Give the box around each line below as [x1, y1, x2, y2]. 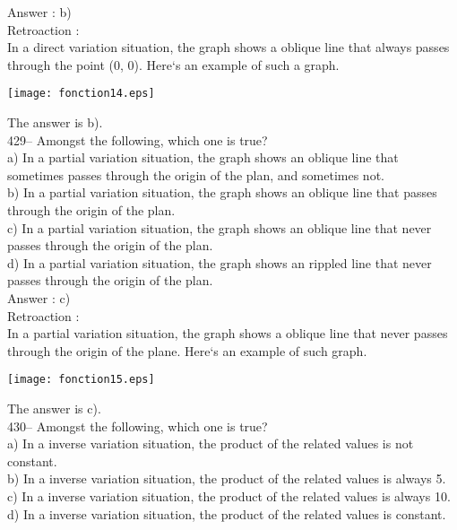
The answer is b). [7, 113, 103, 132]
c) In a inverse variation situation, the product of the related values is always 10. [7, 486, 451, 505]
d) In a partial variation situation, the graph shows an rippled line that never [7, 253, 432, 272]
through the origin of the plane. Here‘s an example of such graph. [7, 341, 367, 360]
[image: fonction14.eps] [7, 87, 155, 100]
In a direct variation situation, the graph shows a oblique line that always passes [7, 38, 450, 56]
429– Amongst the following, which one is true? [7, 130, 268, 149]
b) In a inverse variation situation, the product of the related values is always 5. [7, 469, 446, 488]
